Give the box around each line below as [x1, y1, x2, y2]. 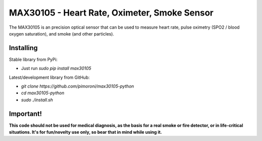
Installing [9, 44, 38, 52]
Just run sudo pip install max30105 [21, 66, 92, 71]
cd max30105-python [21, 90, 65, 96]
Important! [9, 109, 42, 118]
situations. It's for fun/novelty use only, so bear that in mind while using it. [9, 129, 162, 135]
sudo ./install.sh [21, 97, 53, 103]
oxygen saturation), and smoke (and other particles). [9, 31, 114, 36]
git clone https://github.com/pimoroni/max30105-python [21, 83, 134, 89]
